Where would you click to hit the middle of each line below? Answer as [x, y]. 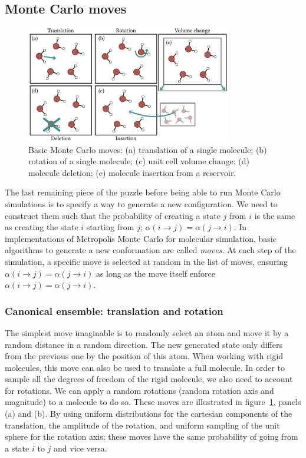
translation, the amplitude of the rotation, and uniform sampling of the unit [142, 425]
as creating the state [42, 227]
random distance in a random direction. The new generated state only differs [144, 344]
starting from [110, 227]
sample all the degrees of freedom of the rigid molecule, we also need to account [149, 379]
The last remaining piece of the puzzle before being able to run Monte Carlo [143, 192]
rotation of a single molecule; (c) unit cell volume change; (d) [139, 161]
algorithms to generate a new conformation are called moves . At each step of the [150, 250]
